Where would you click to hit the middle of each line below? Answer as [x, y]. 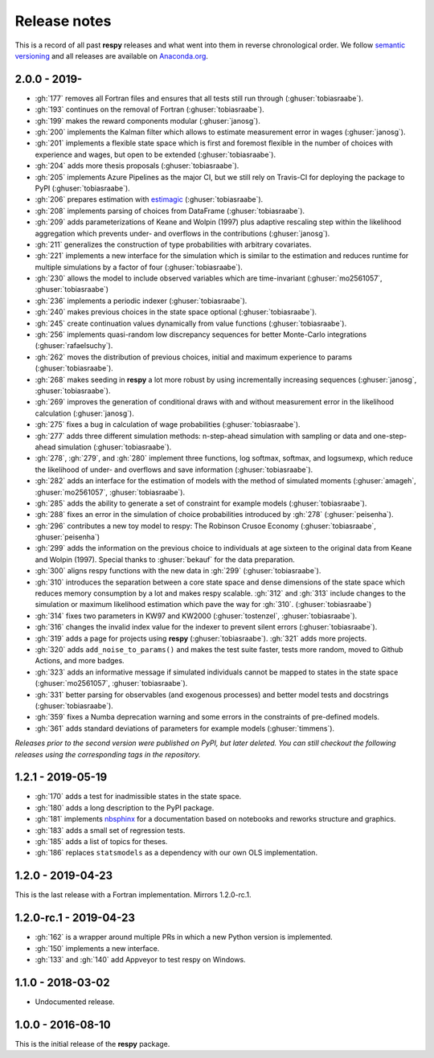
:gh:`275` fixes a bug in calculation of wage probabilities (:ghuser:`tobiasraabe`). [168, 424]
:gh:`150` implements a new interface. [97, 948]
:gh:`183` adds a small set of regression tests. [110, 830]
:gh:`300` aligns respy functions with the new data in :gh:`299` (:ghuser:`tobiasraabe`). [178, 571]
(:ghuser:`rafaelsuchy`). [74, 346]
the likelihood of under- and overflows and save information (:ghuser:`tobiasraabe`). [174, 470]
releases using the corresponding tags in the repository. [108, 754]
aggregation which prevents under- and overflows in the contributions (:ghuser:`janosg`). [182, 233]
